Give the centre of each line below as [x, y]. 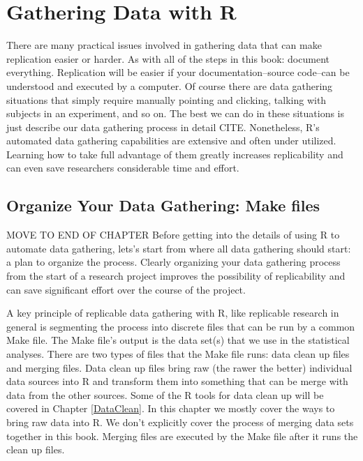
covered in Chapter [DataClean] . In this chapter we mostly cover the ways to [171, 408]
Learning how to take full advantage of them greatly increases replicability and [175, 154]
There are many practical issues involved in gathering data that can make [164, 45]
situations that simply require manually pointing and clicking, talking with [166, 99]
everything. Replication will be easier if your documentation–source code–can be [178, 72]
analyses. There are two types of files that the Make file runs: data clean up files [178, 354]
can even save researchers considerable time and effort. [123, 168]
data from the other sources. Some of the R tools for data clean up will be [165, 394]
